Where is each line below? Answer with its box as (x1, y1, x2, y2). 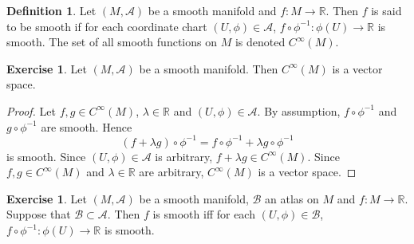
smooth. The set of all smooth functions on (6, 33, 217, 50)
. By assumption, (257, 102, 341, 119)
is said (371, 2, 402, 18)
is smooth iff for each (152, 206, 255, 222)
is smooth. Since (6, 148, 86, 164)
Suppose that (6, 206, 71, 222)
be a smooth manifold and (148, 2, 277, 18)
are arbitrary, (139, 163, 204, 180)
